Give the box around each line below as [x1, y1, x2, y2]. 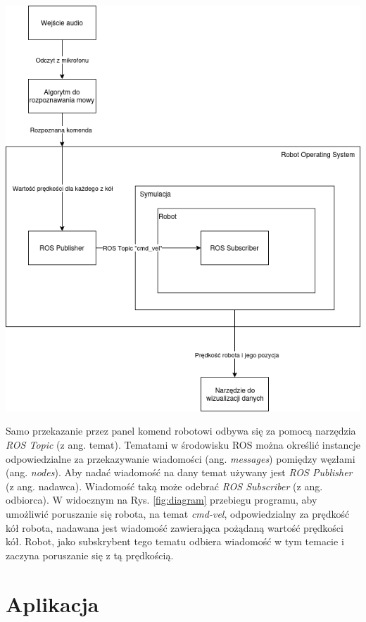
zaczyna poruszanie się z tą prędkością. [6, 547, 174, 562]
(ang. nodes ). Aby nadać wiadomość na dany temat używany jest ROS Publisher [6, 465, 353, 480]
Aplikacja [6, 589, 99, 618]
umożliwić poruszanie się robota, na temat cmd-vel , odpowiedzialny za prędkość [6, 506, 350, 521]
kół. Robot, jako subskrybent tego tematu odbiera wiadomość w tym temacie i [6, 534, 344, 549]
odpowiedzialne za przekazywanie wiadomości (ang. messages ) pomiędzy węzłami [6, 451, 355, 466]
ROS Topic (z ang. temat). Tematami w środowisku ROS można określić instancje [6, 437, 360, 452]
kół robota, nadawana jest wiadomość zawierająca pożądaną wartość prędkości [6, 520, 343, 535]
